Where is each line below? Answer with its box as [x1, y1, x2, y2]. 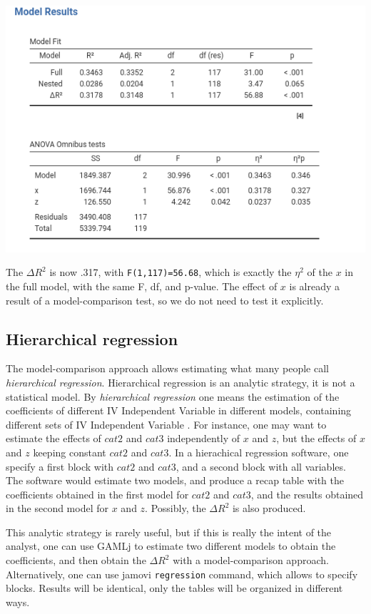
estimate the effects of [6, 431, 101, 446]
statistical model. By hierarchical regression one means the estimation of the [6, 389, 340, 404]
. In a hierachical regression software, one [168, 444, 349, 459]
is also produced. [232, 501, 306, 516]
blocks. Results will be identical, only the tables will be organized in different [6, 580, 343, 595]
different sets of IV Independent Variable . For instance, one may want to [6, 416, 327, 431]
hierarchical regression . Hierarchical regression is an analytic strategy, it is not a [6, 374, 355, 389]
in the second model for [6, 501, 109, 516]
